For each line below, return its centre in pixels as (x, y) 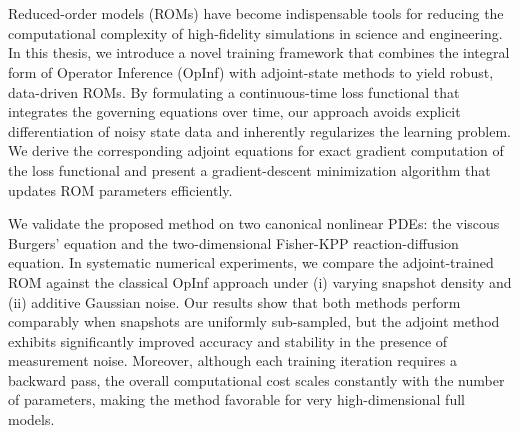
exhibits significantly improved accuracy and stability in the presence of (228, 340)
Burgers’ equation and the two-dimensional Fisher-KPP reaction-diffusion (233, 242)
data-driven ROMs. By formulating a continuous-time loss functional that (234, 91)
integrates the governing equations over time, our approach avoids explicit (234, 111)
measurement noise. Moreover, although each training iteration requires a (232, 360)
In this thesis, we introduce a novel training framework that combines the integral (259, 52)
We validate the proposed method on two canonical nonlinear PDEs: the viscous (254, 223)
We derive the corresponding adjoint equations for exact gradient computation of (256, 150)
